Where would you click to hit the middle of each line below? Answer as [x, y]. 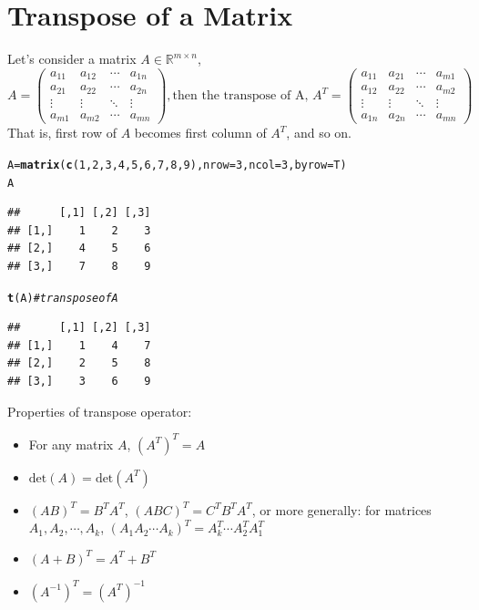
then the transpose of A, [240, 96]
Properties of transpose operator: [100, 411]
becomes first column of [200, 133]
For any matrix [71, 444]
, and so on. [319, 133]
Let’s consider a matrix [72, 59]
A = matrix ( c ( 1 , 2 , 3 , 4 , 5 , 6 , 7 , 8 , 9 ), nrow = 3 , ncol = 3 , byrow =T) [177, 165]
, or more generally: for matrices [341, 509]
